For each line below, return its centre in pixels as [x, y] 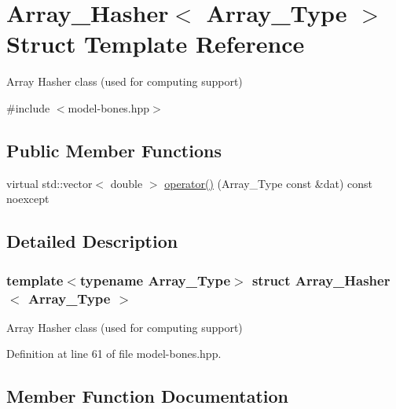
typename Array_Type [155, 280]
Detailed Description [92, 241]
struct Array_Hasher [321, 280]
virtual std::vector [49, 183]
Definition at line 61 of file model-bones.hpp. [114, 354]
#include [28, 107]
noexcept [28, 199]
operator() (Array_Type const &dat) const [269, 183]
